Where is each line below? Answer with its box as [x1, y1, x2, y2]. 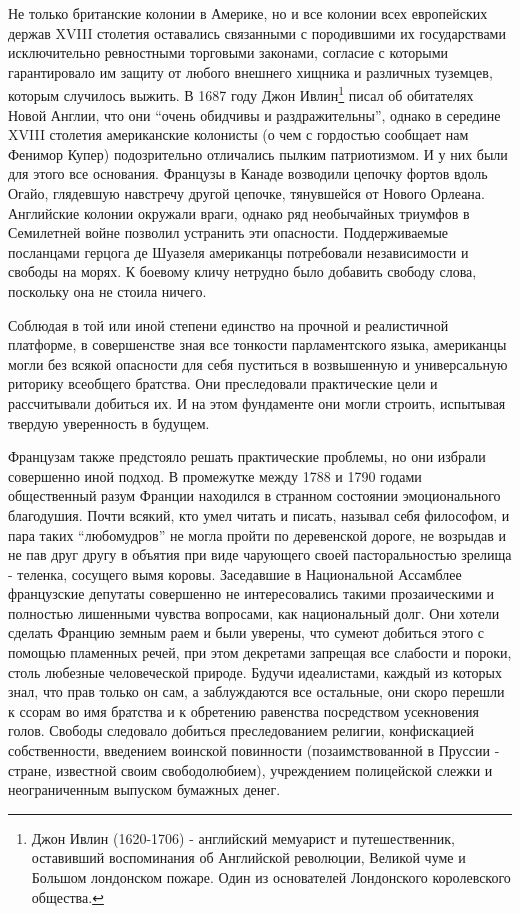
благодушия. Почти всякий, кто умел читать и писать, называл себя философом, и [8, 504, 510, 525]
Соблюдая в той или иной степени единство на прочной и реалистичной [8, 314, 449, 335]
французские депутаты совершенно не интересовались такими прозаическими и [8, 583, 495, 604]
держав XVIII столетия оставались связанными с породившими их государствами [8, 22, 506, 43]
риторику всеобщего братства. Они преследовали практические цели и [8, 373, 438, 394]
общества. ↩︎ [31, 886, 104, 907]
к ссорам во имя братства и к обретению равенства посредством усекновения [8, 700, 479, 721]
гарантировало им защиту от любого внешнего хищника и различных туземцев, [8, 61, 493, 82]
